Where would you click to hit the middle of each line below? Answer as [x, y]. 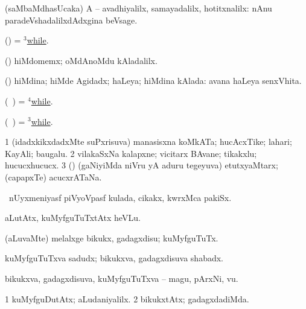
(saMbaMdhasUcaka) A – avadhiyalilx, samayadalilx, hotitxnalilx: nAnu [139, 8]
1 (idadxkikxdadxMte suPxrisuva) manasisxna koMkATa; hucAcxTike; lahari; [148, 142]
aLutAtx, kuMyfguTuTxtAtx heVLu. [73, 218]
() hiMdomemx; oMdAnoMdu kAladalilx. [81, 60]
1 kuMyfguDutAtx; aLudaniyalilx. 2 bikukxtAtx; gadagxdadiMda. [127, 298]
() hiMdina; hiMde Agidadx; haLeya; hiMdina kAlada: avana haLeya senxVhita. [153, 81]
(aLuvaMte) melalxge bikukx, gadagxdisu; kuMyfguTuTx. [112, 237]
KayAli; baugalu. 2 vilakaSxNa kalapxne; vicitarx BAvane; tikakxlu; [131, 153]
